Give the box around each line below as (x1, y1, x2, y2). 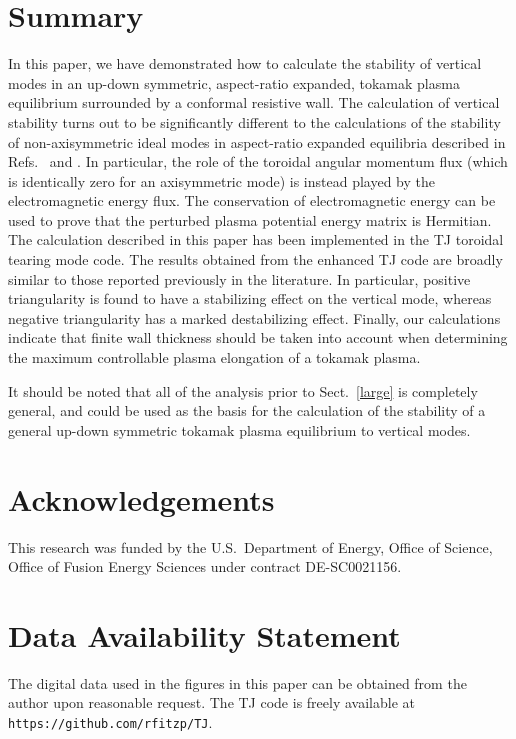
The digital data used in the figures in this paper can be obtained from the (8, 672, 467, 693)
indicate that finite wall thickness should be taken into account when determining (8, 327, 508, 348)
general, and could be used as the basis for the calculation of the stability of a (8, 400, 486, 421)
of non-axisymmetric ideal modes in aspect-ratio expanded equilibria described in (8, 131, 506, 152)
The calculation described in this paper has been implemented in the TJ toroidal (8, 229, 504, 250)
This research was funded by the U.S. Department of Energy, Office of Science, (8, 536, 493, 557)
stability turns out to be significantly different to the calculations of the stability (8, 111, 501, 132)
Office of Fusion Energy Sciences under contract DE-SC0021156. (8, 556, 402, 577)
